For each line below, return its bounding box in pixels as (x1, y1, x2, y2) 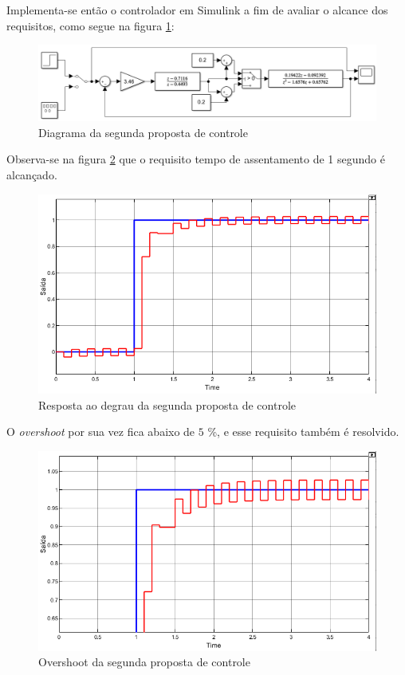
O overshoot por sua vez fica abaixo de (6, 423, 195, 440)
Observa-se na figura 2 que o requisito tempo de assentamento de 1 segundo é (6, 151, 385, 167)
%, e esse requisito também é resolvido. (207, 423, 399, 440)
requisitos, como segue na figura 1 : (6, 17, 175, 33)
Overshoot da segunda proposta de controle (38, 653, 250, 670)
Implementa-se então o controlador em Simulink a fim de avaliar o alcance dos (6, 2, 388, 18)
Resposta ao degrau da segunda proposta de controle (38, 396, 297, 413)
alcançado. (6, 167, 57, 183)
